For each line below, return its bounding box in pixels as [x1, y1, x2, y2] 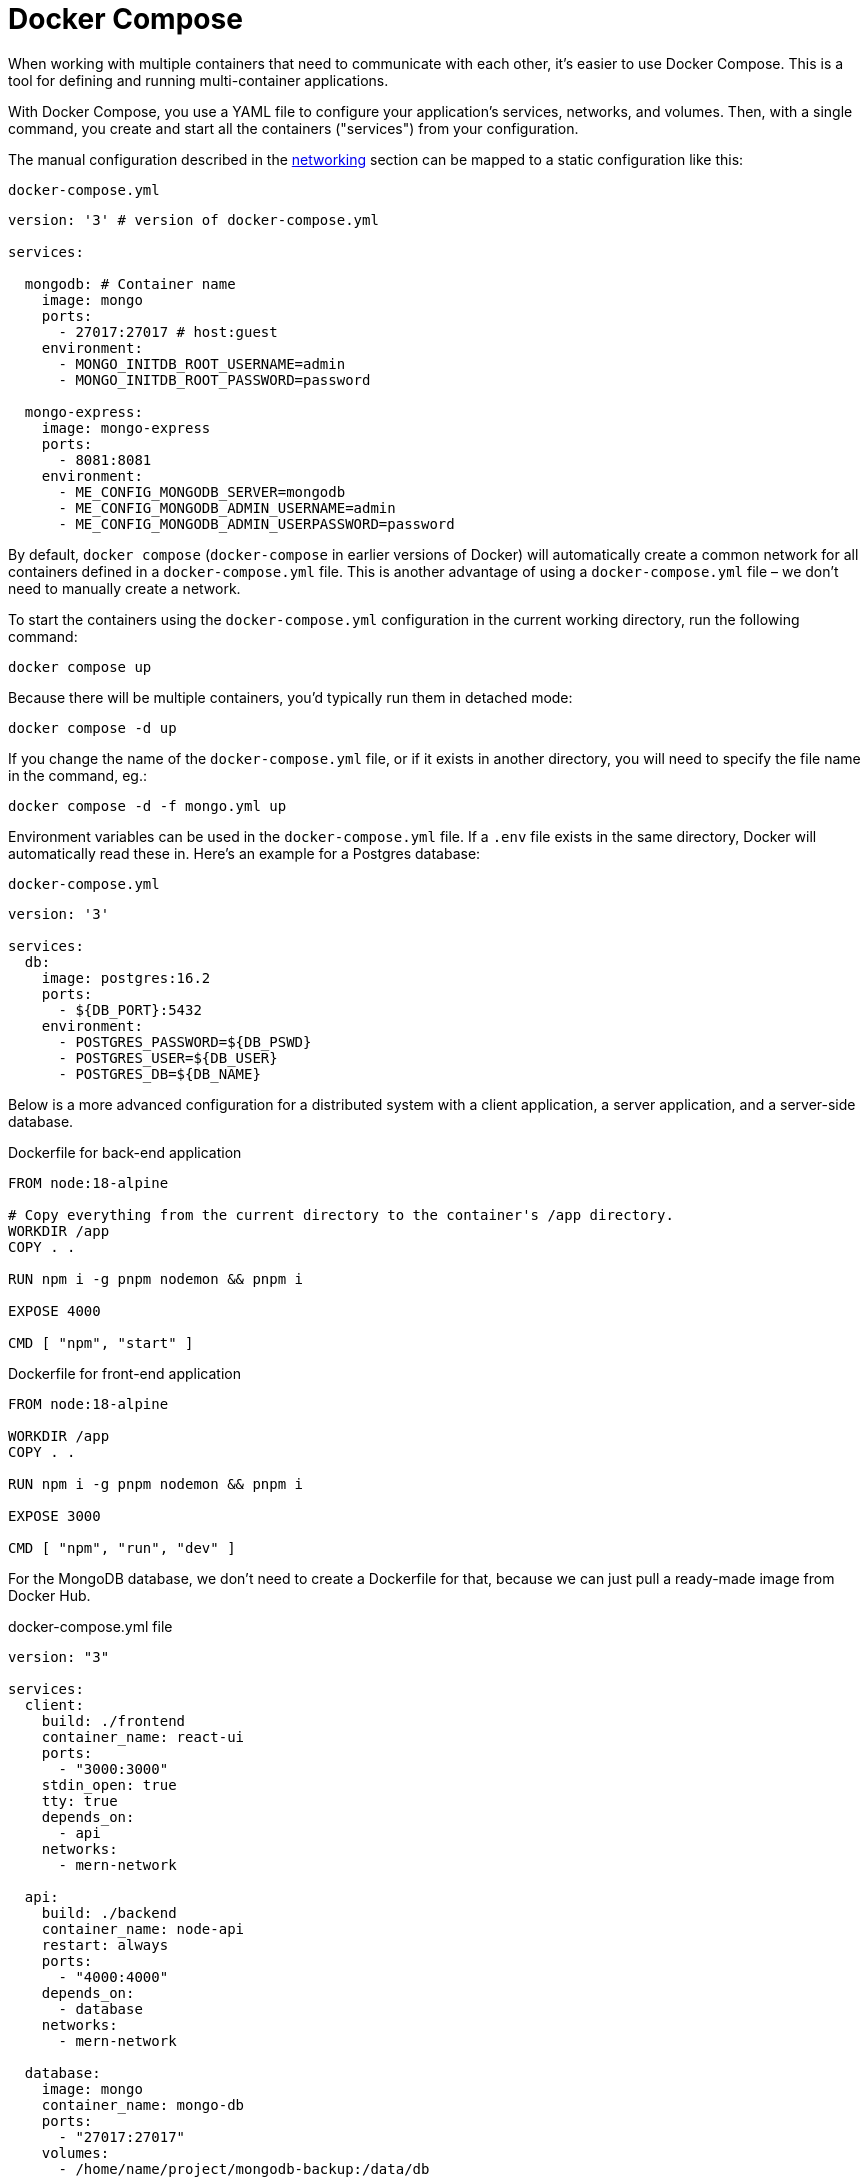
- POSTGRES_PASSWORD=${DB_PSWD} [58, 1033, 312, 1050]
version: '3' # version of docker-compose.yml [8, 211, 379, 228]
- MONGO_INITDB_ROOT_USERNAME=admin [58, 355, 346, 372]
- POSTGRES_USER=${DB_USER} [58, 1049, 278, 1066]
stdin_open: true [41, 1776, 177, 1793]
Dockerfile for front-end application [8, 1364, 241, 1382]
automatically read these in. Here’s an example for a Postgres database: [8, 844, 481, 862]
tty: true [41, 1792, 118, 1809]
